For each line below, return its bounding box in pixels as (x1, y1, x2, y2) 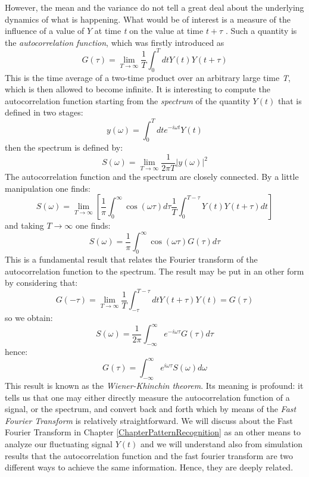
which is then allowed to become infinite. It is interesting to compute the (5, 83, 270, 95)
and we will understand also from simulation (140, 437, 303, 450)
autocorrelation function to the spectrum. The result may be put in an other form (5, 264, 304, 277)
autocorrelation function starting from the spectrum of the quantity (5, 94, 250, 107)
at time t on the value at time (94, 24, 204, 37)
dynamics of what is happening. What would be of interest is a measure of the (5, 13, 291, 25)
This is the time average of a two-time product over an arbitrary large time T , (5, 71, 291, 83)
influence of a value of (5, 24, 85, 37)
